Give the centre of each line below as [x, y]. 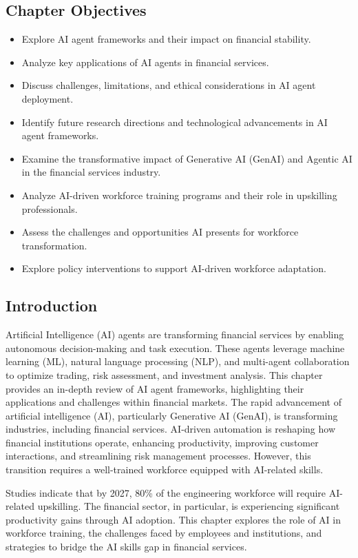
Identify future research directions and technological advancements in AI [175, 122]
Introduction [52, 306]
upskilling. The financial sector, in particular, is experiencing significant [189, 506]
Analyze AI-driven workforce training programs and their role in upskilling [179, 195]
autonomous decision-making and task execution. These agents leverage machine [175, 348]
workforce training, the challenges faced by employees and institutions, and [164, 533]
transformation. [54, 245]
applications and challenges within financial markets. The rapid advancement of [173, 402]
